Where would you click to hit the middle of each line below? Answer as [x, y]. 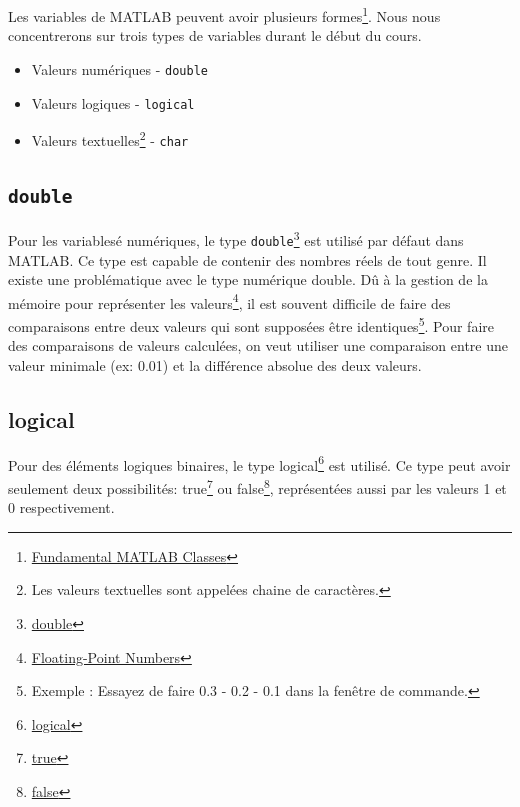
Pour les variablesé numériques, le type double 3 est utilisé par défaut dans [236, 238]
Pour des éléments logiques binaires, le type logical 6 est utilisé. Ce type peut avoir [259, 463]
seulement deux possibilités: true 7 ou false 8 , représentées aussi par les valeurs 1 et [257, 486]
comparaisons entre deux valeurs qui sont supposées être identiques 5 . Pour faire [251, 324]
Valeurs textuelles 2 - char [110, 138]
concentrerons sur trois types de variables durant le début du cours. [215, 35]
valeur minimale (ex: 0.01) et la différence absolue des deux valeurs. [215, 364]
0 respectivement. [61, 507]
